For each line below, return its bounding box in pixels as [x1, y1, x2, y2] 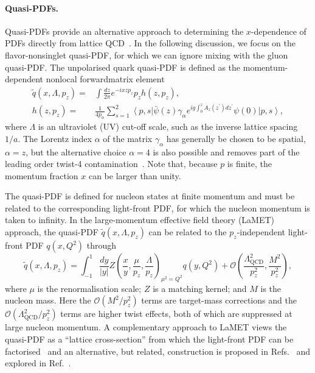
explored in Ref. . [5, 357, 71, 369]
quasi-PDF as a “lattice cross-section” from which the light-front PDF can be [5, 333, 294, 346]
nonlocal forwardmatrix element [46, 73, 165, 85]
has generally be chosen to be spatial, [166, 132, 306, 144]
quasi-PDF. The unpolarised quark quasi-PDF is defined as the [5, 60, 241, 73]
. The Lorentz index [18, 132, 92, 144]
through [86, 239, 116, 252]
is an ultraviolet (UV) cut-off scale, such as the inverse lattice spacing [38, 120, 298, 133]
